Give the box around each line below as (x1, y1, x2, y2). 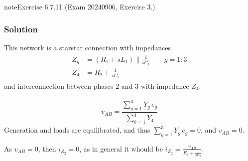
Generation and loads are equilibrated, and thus (4, 125, 150, 135)
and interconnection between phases (4, 81, 114, 91)
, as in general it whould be (79, 143, 163, 154)
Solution (4, 22, 38, 35)
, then (38, 143, 56, 154)
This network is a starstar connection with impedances (4, 42, 171, 52)
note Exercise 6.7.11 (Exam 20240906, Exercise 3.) (4, 1, 155, 11)
